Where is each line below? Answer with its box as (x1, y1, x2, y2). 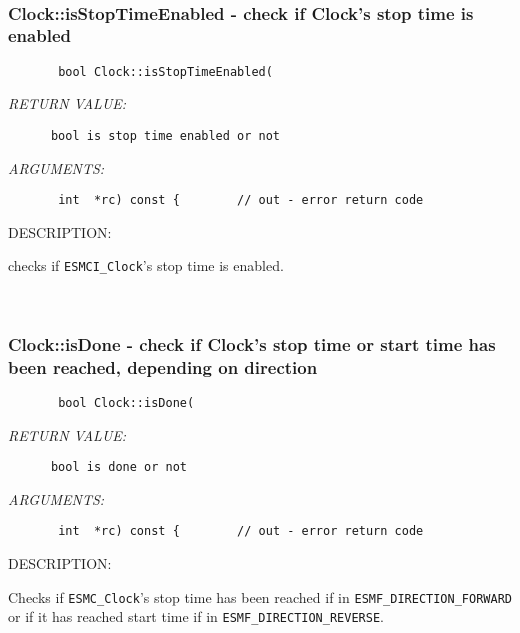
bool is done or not (50, 460, 187, 475)
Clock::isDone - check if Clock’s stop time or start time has (8, 331, 496, 356)
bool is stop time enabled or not (50, 128, 281, 143)
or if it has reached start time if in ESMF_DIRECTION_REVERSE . (8, 606, 384, 627)
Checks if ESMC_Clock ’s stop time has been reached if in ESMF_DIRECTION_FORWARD (8, 586, 512, 607)
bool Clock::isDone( (58, 395, 195, 410)
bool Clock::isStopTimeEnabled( (58, 64, 273, 79)
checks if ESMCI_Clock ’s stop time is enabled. (8, 255, 284, 276)
